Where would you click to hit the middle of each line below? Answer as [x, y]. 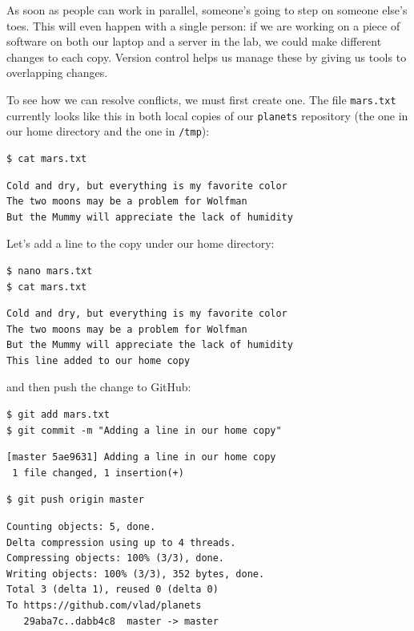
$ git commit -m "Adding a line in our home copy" [144, 430]
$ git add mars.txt [58, 415]
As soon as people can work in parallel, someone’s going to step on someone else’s [207, 10]
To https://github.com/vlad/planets [104, 605]
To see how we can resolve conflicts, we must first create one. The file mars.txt [201, 99]
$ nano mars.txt [50, 271]
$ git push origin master [75, 500]
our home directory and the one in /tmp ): [108, 131]
